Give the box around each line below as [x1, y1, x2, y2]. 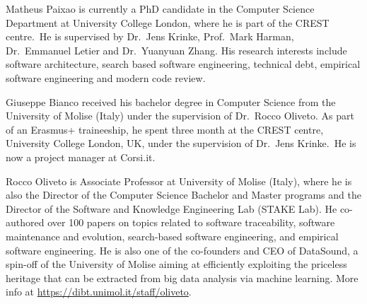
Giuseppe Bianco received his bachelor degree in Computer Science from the [6, 94, 336, 109]
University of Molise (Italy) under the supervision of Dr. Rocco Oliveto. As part [6, 108, 354, 123]
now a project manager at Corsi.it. [6, 149, 156, 164]
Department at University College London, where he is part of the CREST [6, 15, 330, 30]
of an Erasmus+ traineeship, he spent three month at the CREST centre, [6, 122, 324, 136]
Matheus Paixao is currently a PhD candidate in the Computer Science [6, 1, 315, 16]
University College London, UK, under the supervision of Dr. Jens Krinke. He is [6, 136, 356, 151]
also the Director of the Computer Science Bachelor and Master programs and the [6, 187, 361, 202]
